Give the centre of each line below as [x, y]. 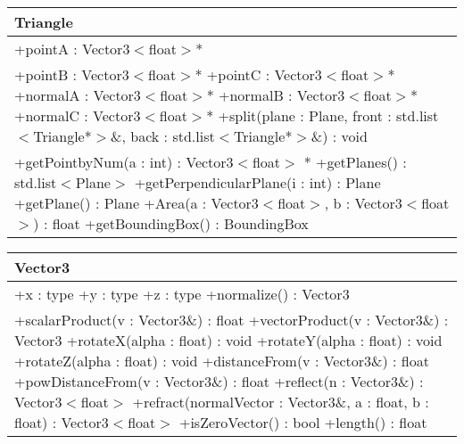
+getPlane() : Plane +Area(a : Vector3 [137, 203]
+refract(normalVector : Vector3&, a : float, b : [281, 402]
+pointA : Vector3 [72, 49]
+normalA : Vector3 [78, 95]
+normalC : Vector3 [78, 115]
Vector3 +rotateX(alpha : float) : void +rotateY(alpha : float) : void [228, 340]
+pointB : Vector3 [72, 74]
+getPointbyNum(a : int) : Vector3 [124, 162]
